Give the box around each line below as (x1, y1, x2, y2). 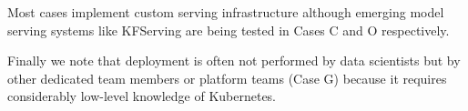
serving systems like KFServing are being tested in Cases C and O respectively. (7, 20, 450, 39)
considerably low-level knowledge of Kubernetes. (7, 86, 277, 106)
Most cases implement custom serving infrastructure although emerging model (7, 3, 444, 21)
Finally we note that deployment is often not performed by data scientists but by (7, 51, 461, 70)
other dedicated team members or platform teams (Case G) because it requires (7, 68, 447, 87)
